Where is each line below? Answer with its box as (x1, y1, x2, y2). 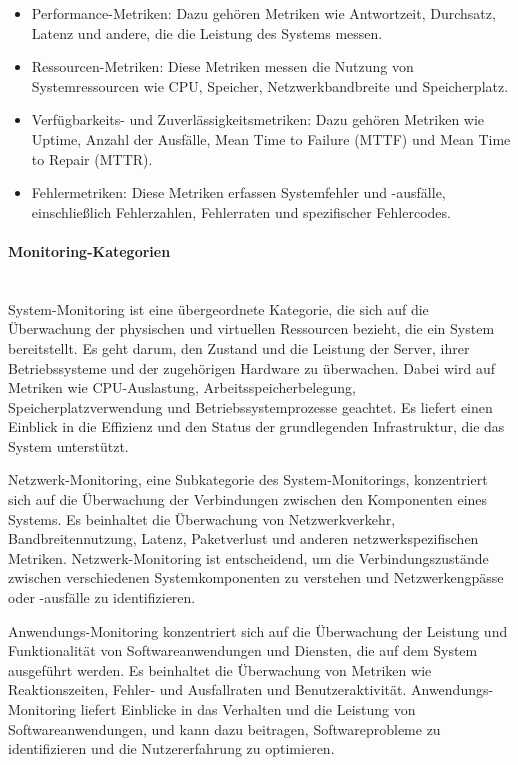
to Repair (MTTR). (31, 148, 153, 169)
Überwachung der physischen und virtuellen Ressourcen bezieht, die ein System (8, 318, 495, 339)
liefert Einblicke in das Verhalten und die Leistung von (80, 699, 416, 720)
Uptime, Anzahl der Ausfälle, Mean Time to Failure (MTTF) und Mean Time (31, 128, 511, 149)
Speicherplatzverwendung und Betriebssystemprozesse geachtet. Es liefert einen (8, 396, 493, 417)
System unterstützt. (8, 435, 129, 456)
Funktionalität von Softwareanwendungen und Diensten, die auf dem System (8, 640, 478, 661)
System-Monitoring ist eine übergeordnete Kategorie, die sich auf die (8, 298, 429, 319)
